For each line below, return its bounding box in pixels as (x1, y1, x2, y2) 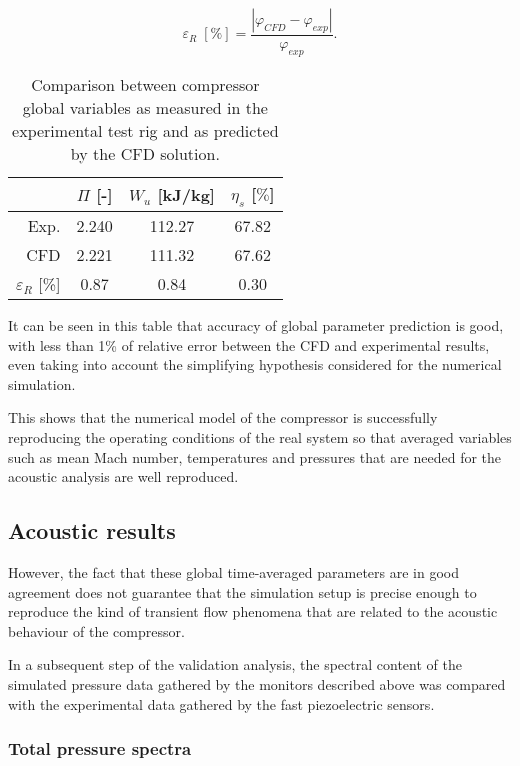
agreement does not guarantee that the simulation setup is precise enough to (8, 581, 477, 602)
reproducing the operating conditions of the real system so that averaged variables (8, 426, 512, 447)
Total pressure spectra (8, 736, 192, 761)
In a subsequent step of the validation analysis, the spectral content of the (8, 654, 462, 675)
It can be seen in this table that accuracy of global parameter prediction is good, (8, 315, 504, 336)
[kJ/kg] (157, 182, 215, 206)
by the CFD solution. (70, 141, 220, 165)
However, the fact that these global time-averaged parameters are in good (8, 561, 460, 582)
